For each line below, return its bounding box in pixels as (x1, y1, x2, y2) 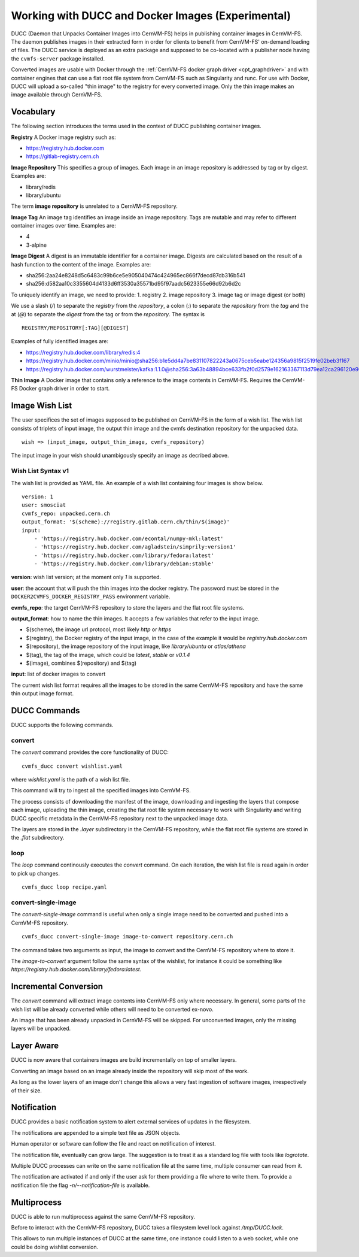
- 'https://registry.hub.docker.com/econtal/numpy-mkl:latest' (34, 535, 224, 542)
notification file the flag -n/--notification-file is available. (11, 1182, 150, 1189)
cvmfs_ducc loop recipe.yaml (22, 884, 107, 890)
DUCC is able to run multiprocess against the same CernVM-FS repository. (11, 1213, 196, 1220)
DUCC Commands (11, 705, 80, 716)
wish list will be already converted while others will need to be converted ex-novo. (11, 1005, 214, 1013)
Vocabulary (11, 107, 56, 117)
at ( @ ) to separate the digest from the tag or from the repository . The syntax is (11, 310, 205, 317)
